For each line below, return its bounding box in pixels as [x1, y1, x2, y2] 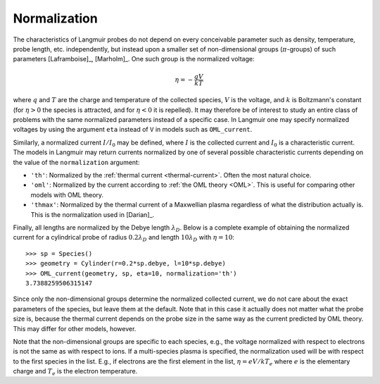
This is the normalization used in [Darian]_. [30, 210, 155, 218]
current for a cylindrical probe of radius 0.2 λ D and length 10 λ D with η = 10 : [13, 233, 235, 243]
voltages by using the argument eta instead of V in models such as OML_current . [13, 125, 253, 134]
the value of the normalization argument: [13, 158, 140, 166]
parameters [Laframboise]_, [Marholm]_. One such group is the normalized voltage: [13, 55, 255, 63]
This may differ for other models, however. [13, 324, 137, 333]
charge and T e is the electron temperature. [13, 367, 138, 377]
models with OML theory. [30, 190, 104, 199]
